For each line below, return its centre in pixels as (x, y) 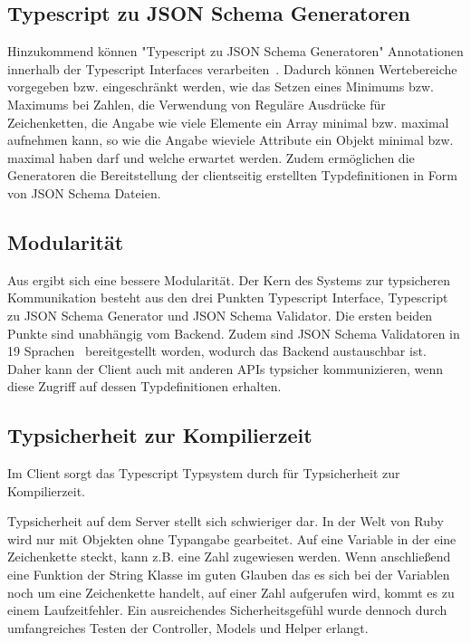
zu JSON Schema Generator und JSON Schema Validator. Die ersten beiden (220, 315)
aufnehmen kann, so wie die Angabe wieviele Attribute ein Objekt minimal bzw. (231, 140)
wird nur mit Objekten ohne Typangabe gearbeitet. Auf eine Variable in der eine (232, 538)
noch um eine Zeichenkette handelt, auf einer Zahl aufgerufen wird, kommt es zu (231, 592)
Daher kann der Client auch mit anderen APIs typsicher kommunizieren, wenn (226, 368)
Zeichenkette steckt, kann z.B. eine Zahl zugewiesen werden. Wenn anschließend (229, 557)
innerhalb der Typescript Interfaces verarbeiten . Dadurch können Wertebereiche (232, 68)
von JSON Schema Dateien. (84, 192)
